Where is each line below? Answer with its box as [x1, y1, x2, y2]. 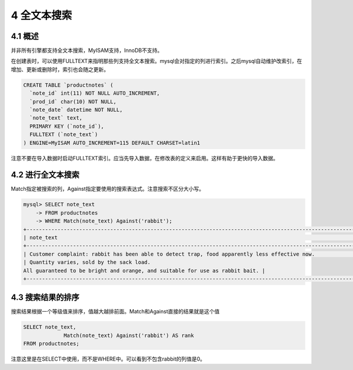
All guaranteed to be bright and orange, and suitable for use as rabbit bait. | [23, 267, 266, 274]
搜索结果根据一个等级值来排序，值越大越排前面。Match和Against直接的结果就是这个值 [11, 308, 220, 315]
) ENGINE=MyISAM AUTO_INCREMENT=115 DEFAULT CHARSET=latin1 [23, 139, 201, 146]
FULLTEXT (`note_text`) [29, 131, 98, 138]
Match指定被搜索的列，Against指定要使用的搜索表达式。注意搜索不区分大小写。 [11, 186, 204, 193]
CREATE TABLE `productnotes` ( [23, 81, 114, 88]
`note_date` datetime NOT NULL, [29, 107, 123, 113]
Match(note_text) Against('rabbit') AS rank [64, 332, 194, 339]
